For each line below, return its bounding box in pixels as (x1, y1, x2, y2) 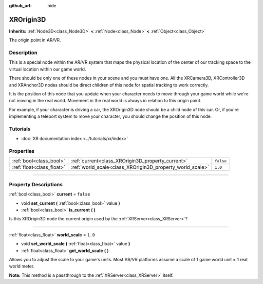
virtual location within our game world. (9, 66, 86, 72)
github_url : (9, 3, 32, 8)
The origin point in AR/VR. (9, 37, 61, 43)
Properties (9, 148, 35, 155)
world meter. (9, 263, 35, 269)
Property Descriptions (9, 181, 63, 188)
